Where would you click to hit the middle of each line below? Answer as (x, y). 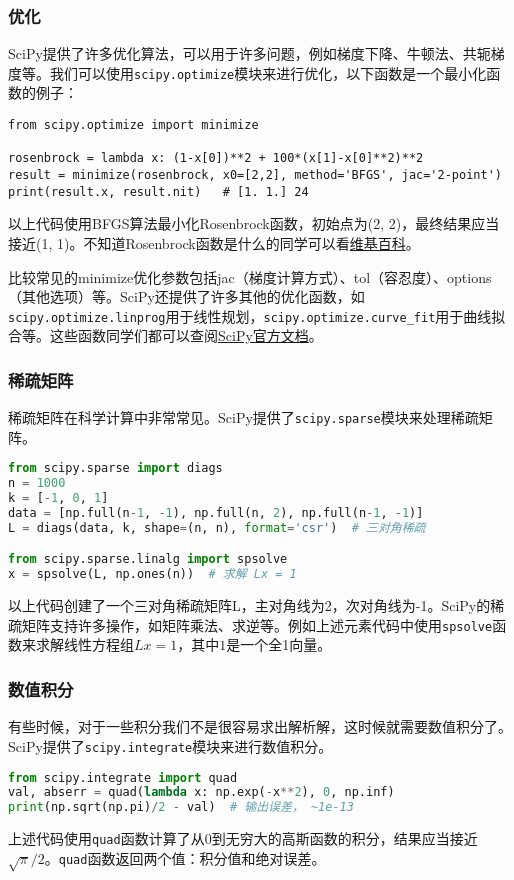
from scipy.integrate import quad (123, 777)
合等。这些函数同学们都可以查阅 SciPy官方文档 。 (165, 335)
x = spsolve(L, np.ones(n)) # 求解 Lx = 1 (152, 574)
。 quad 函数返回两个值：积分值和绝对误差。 (185, 857)
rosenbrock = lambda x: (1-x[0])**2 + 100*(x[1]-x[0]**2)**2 (216, 158)
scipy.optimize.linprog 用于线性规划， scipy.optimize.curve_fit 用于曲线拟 (257, 315)
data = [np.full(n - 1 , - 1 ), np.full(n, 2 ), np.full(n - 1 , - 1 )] (216, 513)
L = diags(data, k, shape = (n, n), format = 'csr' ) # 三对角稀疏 (217, 527)
